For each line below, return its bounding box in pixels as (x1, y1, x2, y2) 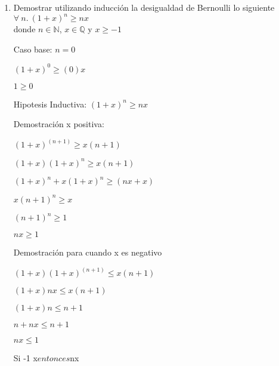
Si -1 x (13, 352, 38, 364)
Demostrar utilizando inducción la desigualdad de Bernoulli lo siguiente (13, 1, 275, 13)
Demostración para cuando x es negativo (13, 246, 162, 259)
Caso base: (13, 42, 52, 55)
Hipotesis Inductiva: (13, 97, 87, 110)
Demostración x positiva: (13, 118, 104, 130)
